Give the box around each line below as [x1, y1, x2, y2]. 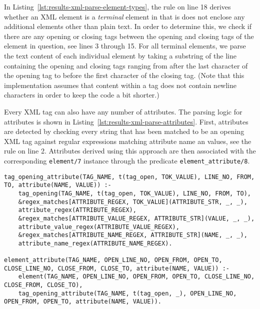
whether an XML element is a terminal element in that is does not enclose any [4, 11, 245, 21]
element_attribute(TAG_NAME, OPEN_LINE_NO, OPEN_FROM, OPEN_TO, [4, 256, 222, 264]
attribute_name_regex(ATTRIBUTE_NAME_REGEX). [18, 239, 172, 247]
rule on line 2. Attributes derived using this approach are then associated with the [4, 145, 256, 156]
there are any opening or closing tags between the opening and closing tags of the [4, 30, 254, 41]
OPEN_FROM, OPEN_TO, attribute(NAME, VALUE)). [4, 298, 161, 305]
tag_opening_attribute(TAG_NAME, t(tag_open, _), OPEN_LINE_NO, [18, 289, 237, 297]
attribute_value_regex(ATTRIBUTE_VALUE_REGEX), [18, 223, 179, 230]
